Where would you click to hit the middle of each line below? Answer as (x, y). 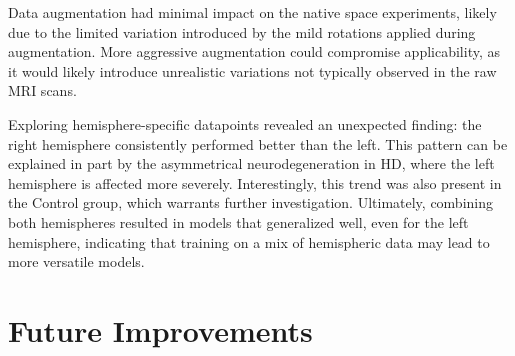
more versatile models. (76, 261)
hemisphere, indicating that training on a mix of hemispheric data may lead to (249, 241)
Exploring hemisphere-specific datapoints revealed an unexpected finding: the (245, 123)
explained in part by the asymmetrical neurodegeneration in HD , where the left (251, 163)
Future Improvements (160, 329)
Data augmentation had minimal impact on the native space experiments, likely (252, 12)
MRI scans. (42, 90)
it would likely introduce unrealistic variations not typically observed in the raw (252, 70)
